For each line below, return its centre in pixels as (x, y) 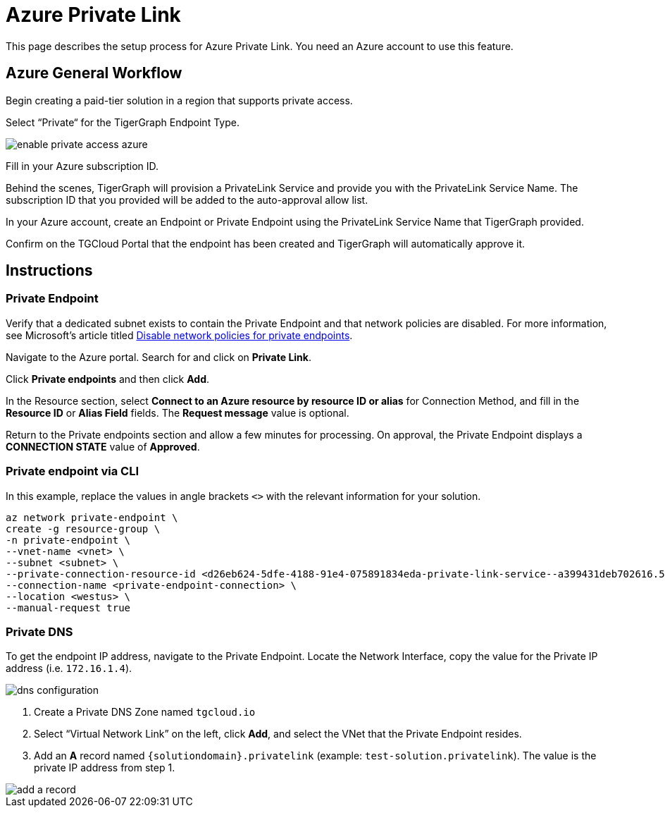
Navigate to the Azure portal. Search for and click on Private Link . (159, 357)
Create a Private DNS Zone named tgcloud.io (145, 712)
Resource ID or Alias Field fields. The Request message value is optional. (178, 412)
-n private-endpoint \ (68, 540)
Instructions (49, 271)
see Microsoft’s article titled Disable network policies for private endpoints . (179, 335)
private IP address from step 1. (105, 768)
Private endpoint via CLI (72, 471)
